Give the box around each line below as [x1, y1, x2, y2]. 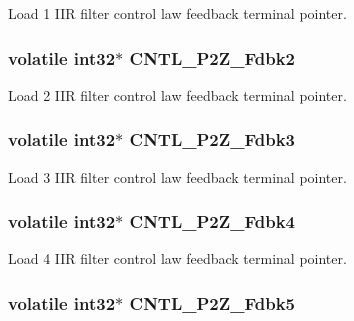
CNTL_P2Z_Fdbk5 [129, 290, 295, 315]
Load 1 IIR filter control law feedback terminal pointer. [8, 3, 347, 23]
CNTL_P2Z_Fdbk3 [129, 127, 295, 152]
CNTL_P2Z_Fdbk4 [129, 209, 295, 234]
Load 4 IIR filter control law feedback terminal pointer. [8, 248, 347, 269]
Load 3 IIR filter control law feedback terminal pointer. [8, 166, 347, 187]
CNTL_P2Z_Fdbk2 [129, 45, 295, 70]
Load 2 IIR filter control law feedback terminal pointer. [8, 84, 347, 105]
